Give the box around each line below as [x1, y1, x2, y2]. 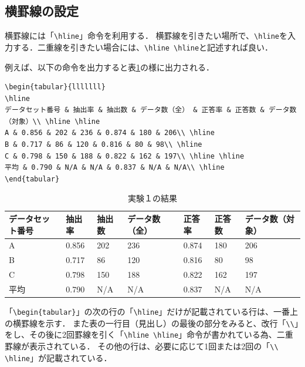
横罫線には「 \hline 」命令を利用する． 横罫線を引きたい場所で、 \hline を [5, 29, 288, 42]
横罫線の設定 [5, 2, 79, 20]
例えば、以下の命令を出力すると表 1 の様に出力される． [5, 60, 214, 73]
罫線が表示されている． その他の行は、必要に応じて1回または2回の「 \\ [5, 340, 279, 352]
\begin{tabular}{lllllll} [5, 83, 106, 92]
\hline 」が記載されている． [5, 351, 112, 363]
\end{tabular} [5, 174, 60, 183]
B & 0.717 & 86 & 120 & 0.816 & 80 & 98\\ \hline [5, 140, 202, 149]
